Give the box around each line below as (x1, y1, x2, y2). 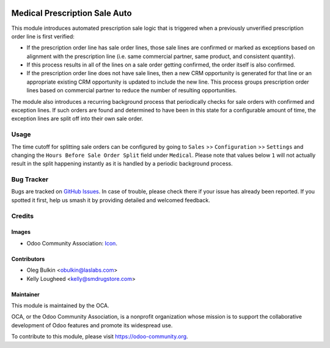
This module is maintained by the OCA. (11, 302, 109, 309)
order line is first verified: (11, 32, 75, 40)
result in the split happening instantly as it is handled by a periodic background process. (11, 160, 233, 167)
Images (11, 228, 31, 236)
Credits (11, 211, 34, 220)
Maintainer (11, 291, 40, 298)
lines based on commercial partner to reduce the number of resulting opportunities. (26, 87, 237, 94)
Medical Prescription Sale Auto (11, 8, 132, 18)
